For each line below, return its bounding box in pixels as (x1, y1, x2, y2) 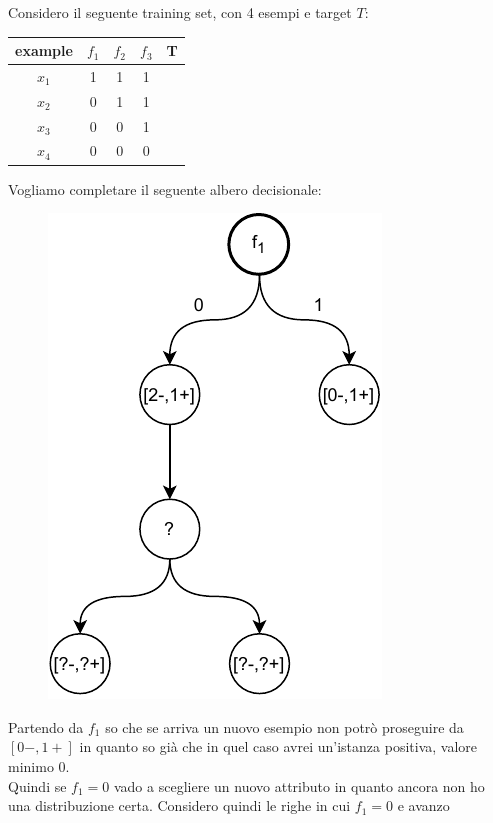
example (15, 40, 73, 61)
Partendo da (8, 716, 84, 737)
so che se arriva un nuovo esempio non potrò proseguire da (105, 716, 464, 737)
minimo (8, 755, 54, 776)
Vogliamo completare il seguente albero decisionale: (8, 178, 322, 199)
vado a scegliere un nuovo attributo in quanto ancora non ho (113, 775, 485, 796)
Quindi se (8, 775, 67, 796)
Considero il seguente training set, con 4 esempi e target (8, 2, 352, 22)
